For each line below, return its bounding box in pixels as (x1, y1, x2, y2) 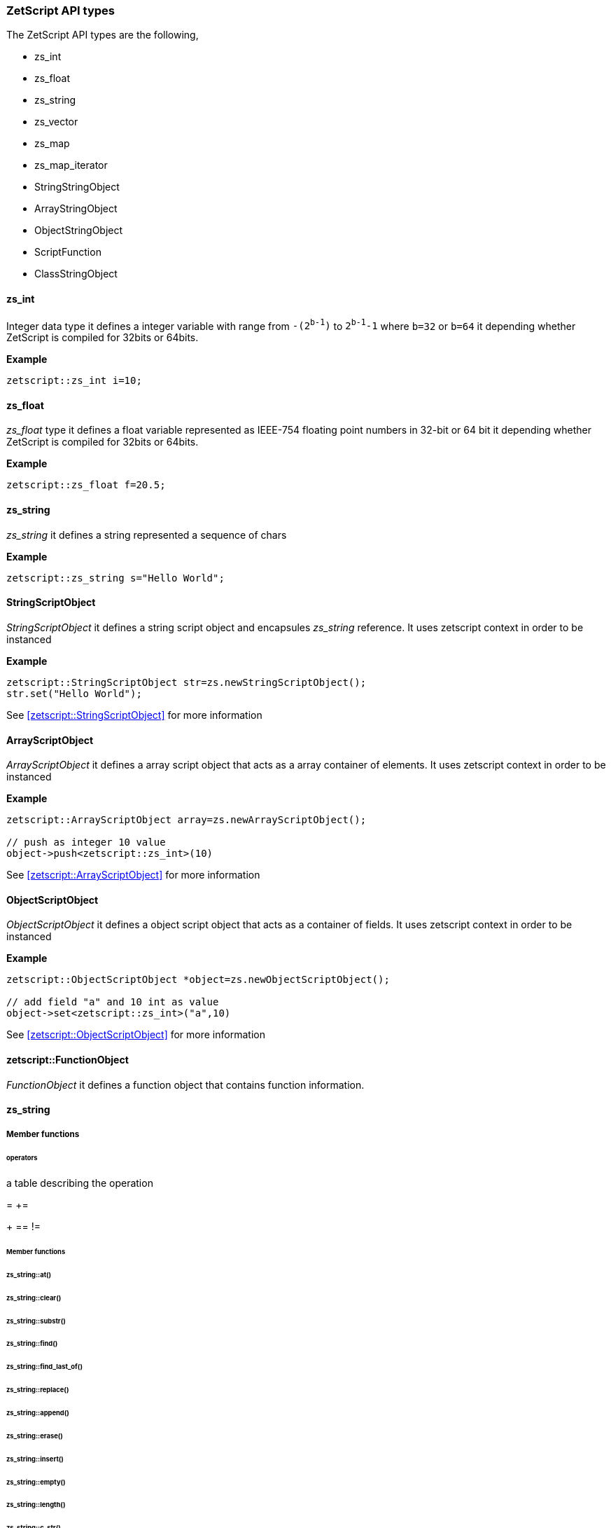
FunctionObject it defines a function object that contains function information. (6, 1078, 365, 1091)
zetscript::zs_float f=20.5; (6, 479, 166, 491)
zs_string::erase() (6, 1431, 63, 1440)
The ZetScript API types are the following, (6, 29, 199, 41)
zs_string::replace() (6, 1386, 69, 1394)
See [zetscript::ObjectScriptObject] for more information (6, 1028, 265, 1041)
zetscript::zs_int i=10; (6, 375, 142, 387)
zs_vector (34, 116, 78, 128)
